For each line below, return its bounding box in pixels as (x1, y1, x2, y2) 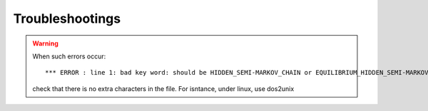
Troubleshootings (13, 11, 121, 26)
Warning (32, 39, 58, 48)
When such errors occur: (32, 52, 106, 60)
